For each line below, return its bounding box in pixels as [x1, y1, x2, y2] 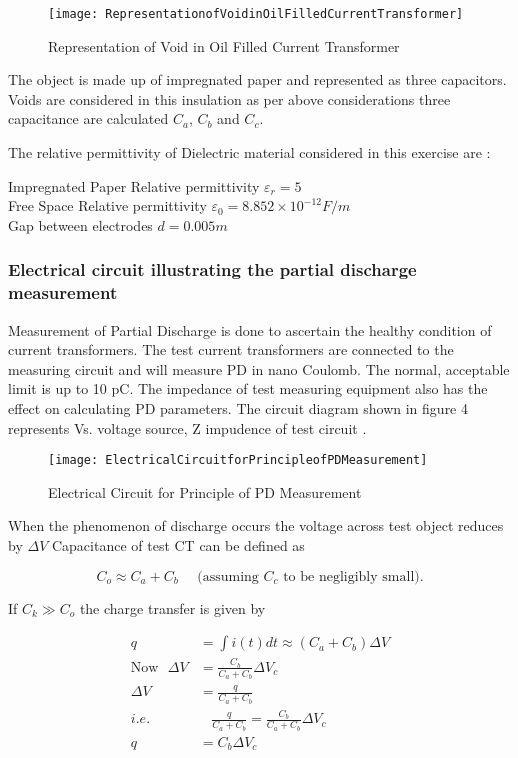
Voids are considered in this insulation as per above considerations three [8, 88, 451, 109]
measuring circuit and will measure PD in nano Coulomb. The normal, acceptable [8, 358, 510, 379]
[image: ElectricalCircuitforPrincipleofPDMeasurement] [48, 453, 428, 468]
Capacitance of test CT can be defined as [51, 534, 305, 555]
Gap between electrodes [8, 214, 153, 235]
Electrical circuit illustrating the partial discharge [8, 257, 417, 282]
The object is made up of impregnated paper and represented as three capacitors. [8, 69, 507, 90]
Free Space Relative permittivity [8, 195, 207, 216]
